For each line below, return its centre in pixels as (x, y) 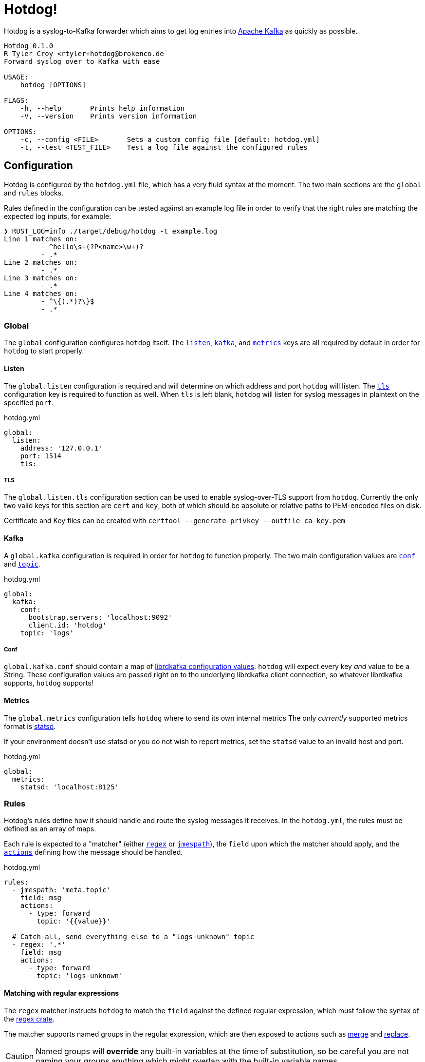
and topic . (22, 564)
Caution (20, 1056)
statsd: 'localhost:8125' (70, 787)
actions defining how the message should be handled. (93, 852)
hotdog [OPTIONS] (53, 85)
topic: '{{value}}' (74, 921)
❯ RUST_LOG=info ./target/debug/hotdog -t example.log (111, 231)
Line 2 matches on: (41, 262)
